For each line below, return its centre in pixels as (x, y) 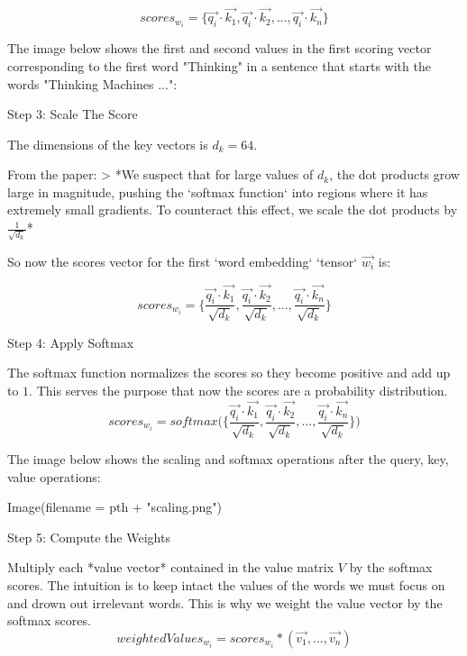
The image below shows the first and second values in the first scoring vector (220, 48)
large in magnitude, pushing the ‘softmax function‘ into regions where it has (218, 191)
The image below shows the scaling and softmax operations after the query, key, (228, 459)
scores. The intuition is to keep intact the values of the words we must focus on (226, 584)
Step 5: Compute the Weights (89, 537)
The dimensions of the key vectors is (108, 144)
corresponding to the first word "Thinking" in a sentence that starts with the (219, 65)
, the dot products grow (394, 174)
